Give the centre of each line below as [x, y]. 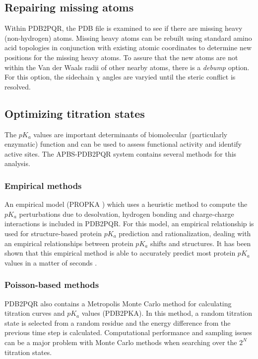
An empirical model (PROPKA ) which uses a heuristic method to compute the [126, 204]
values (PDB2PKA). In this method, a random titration [167, 313]
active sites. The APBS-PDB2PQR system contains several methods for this [121, 153]
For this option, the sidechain [49, 77]
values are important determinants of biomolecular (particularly [130, 134]
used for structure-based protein [53, 233]
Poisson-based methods [52, 285]
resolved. [18, 86]
